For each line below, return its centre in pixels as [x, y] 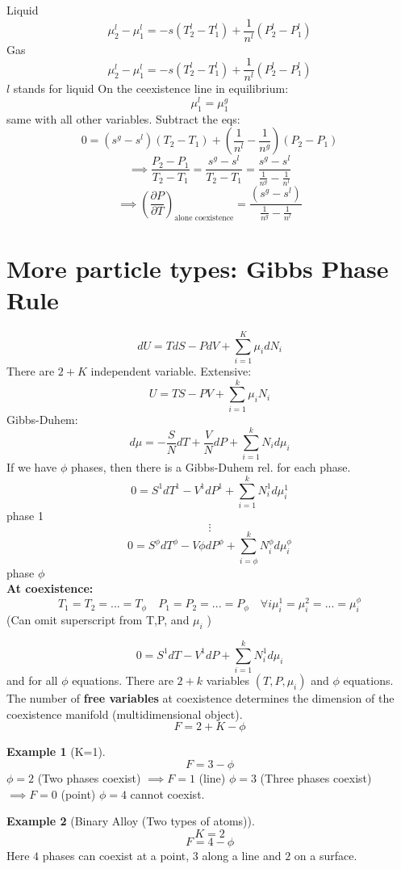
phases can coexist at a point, [116, 855]
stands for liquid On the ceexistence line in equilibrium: [151, 88]
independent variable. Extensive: [171, 370]
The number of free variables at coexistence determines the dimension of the [200, 698]
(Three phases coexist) [316, 777]
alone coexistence [204, 218]
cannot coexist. [167, 793]
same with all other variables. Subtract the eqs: [123, 118]
